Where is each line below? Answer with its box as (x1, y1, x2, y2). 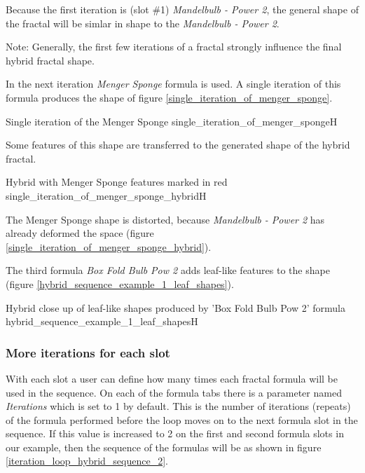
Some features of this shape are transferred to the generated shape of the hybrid (6, 137, 350, 152)
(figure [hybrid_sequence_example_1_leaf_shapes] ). (6, 276, 234, 291)
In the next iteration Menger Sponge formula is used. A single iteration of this (6, 76, 341, 91)
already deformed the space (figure (6, 226, 154, 240)
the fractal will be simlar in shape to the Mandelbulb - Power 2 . (6, 15, 280, 30)
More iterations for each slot (6, 343, 170, 361)
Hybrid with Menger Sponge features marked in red (6, 174, 228, 189)
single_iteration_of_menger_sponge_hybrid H (6, 188, 207, 203)
